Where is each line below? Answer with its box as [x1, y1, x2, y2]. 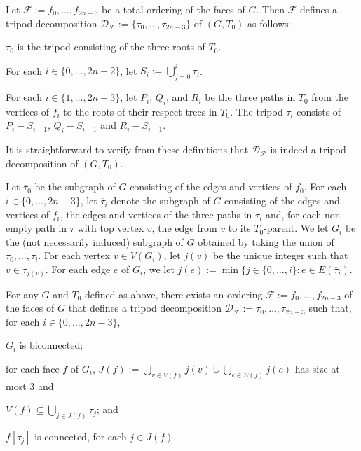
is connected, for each [34, 429, 127, 444]
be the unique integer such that [213, 248, 348, 263]
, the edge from [151, 221, 217, 235]
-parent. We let [264, 221, 329, 235]
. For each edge [45, 262, 111, 277]
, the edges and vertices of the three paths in [60, 207, 252, 221]
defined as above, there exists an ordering [85, 286, 263, 301]
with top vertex [77, 221, 144, 235]
